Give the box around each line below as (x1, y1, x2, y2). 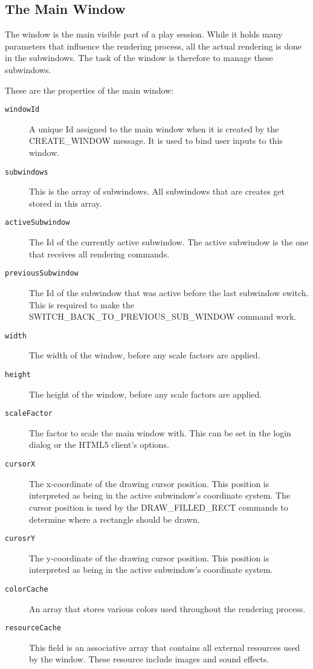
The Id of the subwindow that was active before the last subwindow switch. (29, 286, 309, 299)
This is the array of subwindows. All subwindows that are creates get (29, 185, 285, 198)
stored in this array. (29, 196, 102, 209)
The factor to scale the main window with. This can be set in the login (29, 426, 291, 439)
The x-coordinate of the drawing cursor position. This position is (29, 477, 269, 490)
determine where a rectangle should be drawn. (29, 512, 200, 525)
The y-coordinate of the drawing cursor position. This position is (29, 551, 269, 564)
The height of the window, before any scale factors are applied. (29, 387, 262, 400)
